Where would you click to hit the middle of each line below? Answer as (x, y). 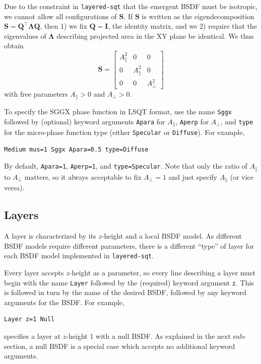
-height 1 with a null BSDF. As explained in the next (148, 336)
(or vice (242, 176)
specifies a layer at (32, 336)
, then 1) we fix (63, 26)
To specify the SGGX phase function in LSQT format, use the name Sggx (118, 112)
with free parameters (36, 93)
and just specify (193, 176)
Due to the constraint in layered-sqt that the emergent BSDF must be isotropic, (131, 6)
